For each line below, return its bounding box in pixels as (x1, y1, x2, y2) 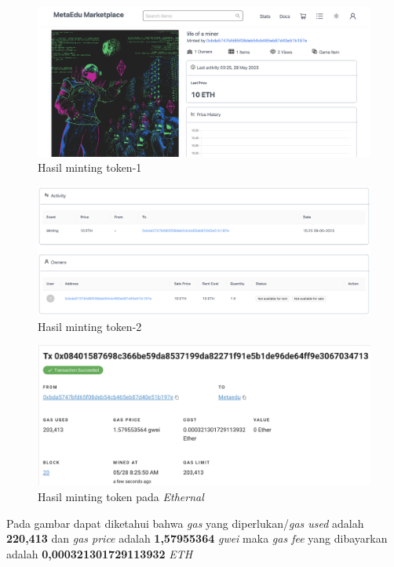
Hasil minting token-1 (38, 159, 142, 176)
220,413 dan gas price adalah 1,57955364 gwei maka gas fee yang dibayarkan (6, 530, 388, 547)
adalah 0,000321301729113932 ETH (6, 545, 193, 562)
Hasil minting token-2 (38, 318, 142, 334)
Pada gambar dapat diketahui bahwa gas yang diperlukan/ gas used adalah (6, 514, 364, 531)
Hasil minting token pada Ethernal (38, 488, 204, 504)
